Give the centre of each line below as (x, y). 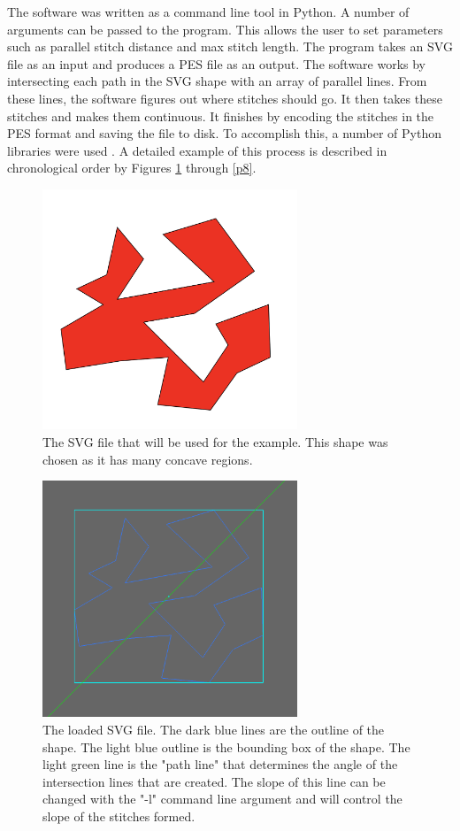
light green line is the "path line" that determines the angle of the (220, 764)
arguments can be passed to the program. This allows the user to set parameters (225, 29)
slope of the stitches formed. (119, 816)
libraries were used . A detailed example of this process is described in (197, 150)
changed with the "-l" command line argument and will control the (222, 799)
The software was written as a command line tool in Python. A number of (208, 12)
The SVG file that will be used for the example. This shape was (215, 441)
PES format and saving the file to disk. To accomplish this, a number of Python (225, 133)
